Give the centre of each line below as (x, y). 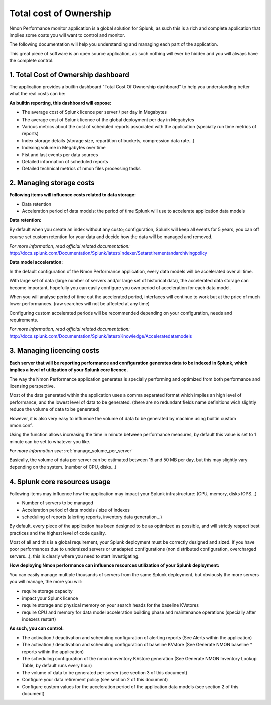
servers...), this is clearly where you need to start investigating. (75, 556)
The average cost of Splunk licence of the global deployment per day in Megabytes (108, 119)
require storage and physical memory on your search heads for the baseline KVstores (110, 605)
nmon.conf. (21, 425)
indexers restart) (39, 619)
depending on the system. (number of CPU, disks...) (63, 467)
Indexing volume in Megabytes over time (64, 148)
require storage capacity (47, 591)
